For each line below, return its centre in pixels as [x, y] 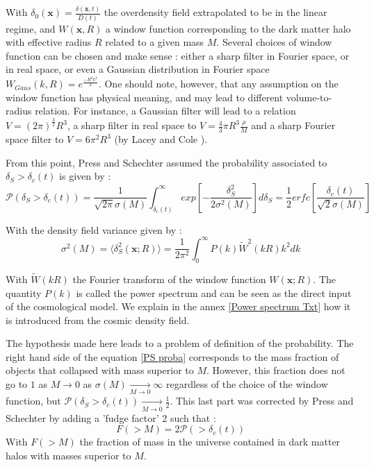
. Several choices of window [274, 42]
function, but [33, 401]
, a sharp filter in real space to [132, 125]
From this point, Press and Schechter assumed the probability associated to [166, 162]
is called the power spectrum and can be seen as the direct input [214, 292]
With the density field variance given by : [94, 229]
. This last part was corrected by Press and [262, 401]
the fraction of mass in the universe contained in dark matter [210, 442]
